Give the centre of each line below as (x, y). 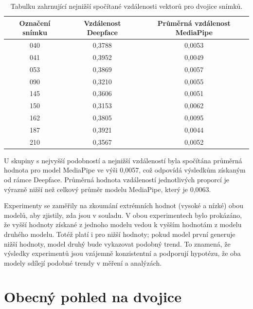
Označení (35, 23)
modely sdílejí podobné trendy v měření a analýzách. (83, 262)
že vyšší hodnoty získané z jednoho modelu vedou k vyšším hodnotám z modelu (123, 224)
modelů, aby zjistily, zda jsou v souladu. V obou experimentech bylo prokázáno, (123, 215)
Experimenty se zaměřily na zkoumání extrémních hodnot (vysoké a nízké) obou (124, 205)
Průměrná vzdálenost (194, 23)
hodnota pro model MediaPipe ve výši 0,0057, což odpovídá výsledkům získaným (125, 170)
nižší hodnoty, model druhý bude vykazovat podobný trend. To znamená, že (117, 243)
